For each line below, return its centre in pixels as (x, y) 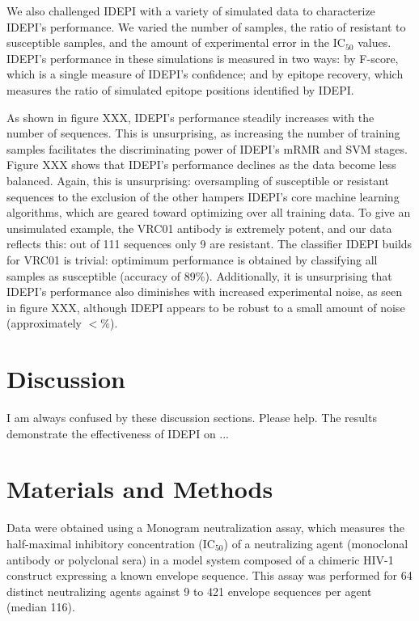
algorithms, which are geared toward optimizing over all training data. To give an (209, 212)
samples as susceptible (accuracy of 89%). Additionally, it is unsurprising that (199, 275)
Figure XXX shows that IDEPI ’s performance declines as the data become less (201, 165)
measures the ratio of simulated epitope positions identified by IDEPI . (180, 89)
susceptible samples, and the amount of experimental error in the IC (176, 42)
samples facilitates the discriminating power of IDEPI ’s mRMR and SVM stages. (207, 148)
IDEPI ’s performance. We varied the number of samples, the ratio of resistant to (206, 26)
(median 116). (41, 607)
